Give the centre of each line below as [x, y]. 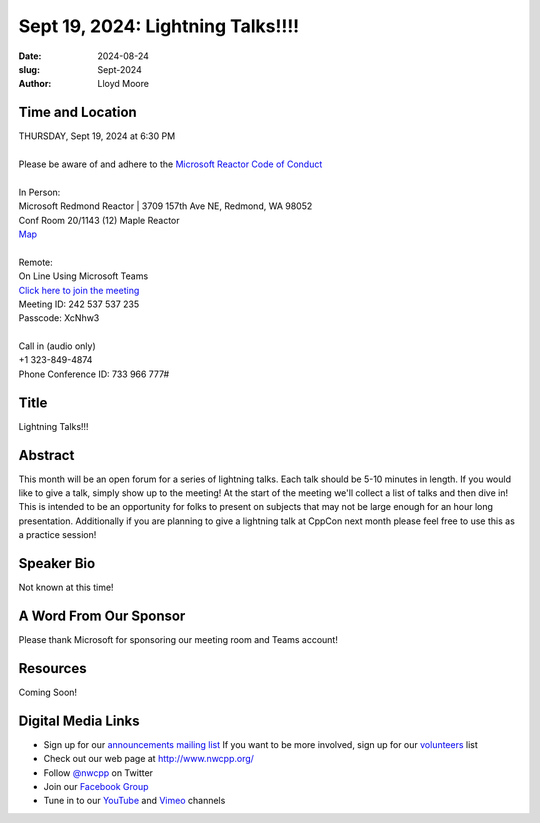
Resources [52, 668]
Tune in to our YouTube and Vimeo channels [134, 801]
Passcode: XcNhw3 [59, 318]
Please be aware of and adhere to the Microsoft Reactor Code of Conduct [170, 164]
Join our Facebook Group [96, 787]
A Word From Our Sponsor [102, 615]
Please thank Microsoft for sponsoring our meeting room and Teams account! [178, 640]
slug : [29, 69]
